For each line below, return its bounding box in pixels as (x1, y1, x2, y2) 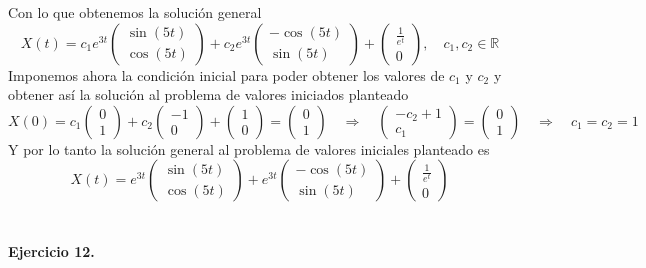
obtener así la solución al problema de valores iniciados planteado (8, 84, 409, 105)
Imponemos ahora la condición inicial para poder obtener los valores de (8, 64, 445, 85)
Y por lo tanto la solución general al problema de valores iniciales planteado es (8, 138, 490, 159)
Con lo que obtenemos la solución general (8, 2, 262, 22)
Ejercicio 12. (8, 240, 95, 261)
